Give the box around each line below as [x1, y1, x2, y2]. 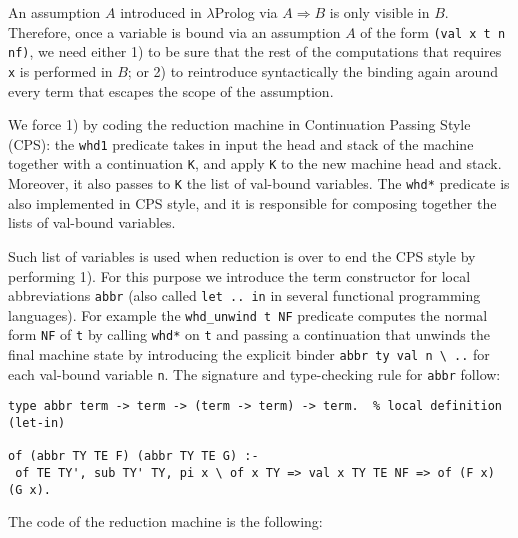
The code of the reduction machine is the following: [8, 511, 323, 532]
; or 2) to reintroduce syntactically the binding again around [127, 60, 498, 81]
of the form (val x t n [360, 21, 506, 42]
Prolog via [214, 2, 278, 22]
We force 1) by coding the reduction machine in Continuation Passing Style [8, 114, 471, 135]
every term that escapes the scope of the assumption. [8, 80, 334, 101]
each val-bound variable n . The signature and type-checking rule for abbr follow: [8, 363, 501, 384]
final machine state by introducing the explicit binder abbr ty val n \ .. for [8, 344, 490, 365]
